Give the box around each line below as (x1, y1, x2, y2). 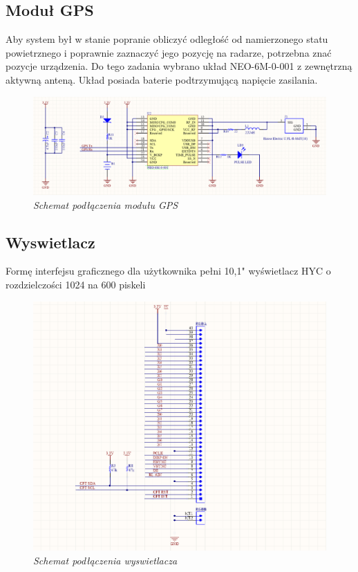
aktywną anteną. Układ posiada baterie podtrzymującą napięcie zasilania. (6, 72, 318, 86)
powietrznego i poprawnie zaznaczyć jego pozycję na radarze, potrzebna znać (6, 45, 332, 59)
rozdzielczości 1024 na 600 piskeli (6, 277, 146, 291)
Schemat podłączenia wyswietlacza (33, 553, 178, 567)
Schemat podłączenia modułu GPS (33, 197, 178, 212)
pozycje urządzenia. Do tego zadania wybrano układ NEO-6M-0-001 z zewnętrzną (6, 59, 352, 73)
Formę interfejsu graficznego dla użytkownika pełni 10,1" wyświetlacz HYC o (6, 264, 331, 278)
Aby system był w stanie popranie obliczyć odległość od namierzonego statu (6, 32, 328, 46)
